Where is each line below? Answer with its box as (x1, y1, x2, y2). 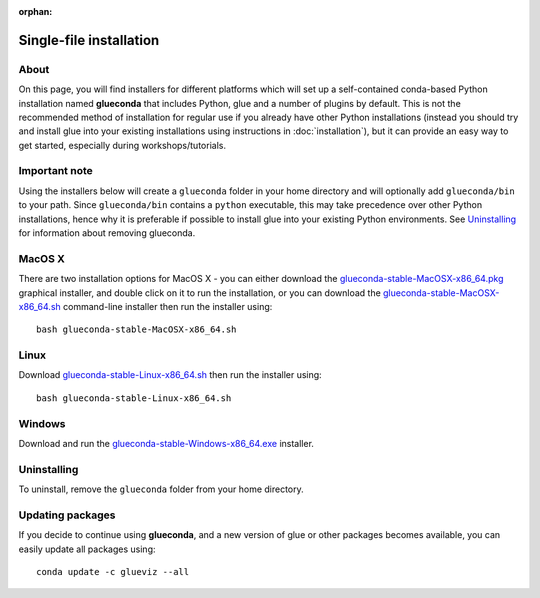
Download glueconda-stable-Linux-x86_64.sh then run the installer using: (18, 369, 322, 381)
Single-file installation (18, 31, 160, 49)
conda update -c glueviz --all (36, 566, 190, 578)
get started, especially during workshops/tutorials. (18, 139, 227, 151)
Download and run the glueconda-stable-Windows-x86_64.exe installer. (18, 438, 315, 450)
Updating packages (18, 508, 116, 522)
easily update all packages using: (18, 543, 156, 555)
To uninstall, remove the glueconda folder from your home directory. (18, 483, 304, 495)
